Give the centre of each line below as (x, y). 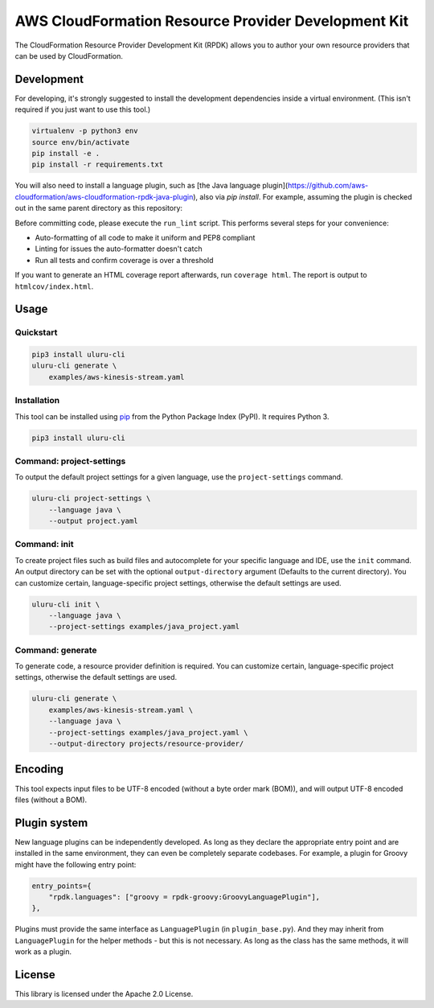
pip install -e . (66, 153)
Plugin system (51, 823)
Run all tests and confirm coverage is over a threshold (124, 260)
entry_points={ (61, 886)
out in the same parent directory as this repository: (99, 208)
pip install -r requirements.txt (98, 165)
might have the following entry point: (76, 864)
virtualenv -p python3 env (85, 131)
